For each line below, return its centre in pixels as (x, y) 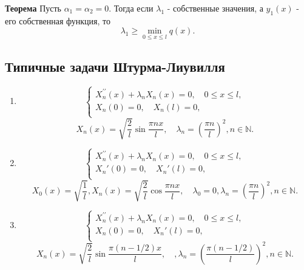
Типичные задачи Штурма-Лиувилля (115, 66)
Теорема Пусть (33, 8)
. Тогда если (131, 8)
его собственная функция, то (58, 20)
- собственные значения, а (215, 8)
